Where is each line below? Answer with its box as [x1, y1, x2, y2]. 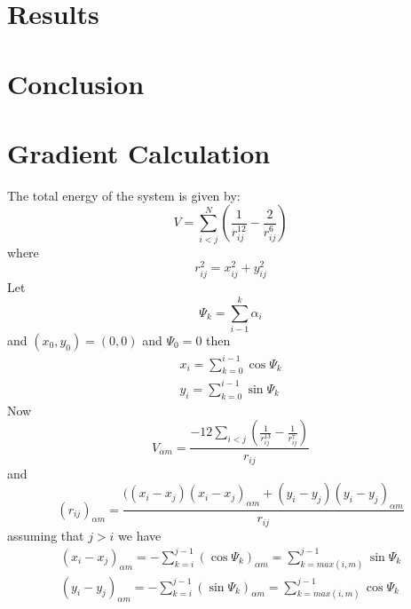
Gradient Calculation [7, 134, 271, 170]
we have [118, 526, 162, 544]
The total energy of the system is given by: [7, 186, 241, 204]
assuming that [7, 526, 84, 544]
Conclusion [7, 65, 145, 101]
